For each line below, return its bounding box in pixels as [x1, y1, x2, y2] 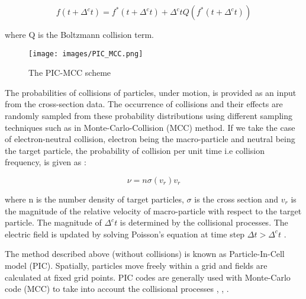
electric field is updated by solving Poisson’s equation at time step [5, 227, 245, 240]
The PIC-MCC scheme [28, 66, 111, 79]
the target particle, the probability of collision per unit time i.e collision [5, 144, 265, 156]
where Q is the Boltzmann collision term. [5, 28, 154, 40]
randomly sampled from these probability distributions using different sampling [5, 110, 293, 122]
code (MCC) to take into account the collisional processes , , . [5, 282, 229, 295]
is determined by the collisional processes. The [120, 216, 288, 229]
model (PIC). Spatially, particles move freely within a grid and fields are [5, 259, 268, 271]
